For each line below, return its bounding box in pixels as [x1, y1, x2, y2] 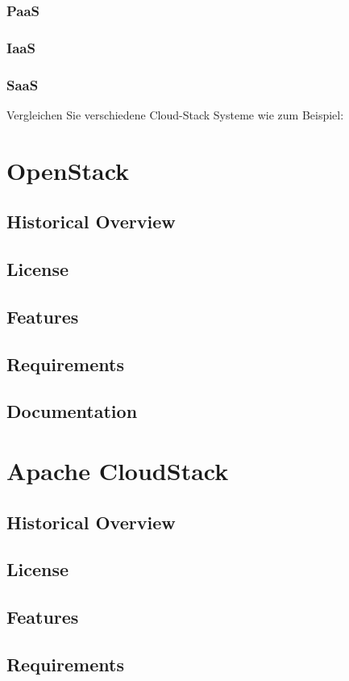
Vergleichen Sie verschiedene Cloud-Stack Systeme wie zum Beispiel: [6, 106, 344, 123]
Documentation [6, 399, 138, 424]
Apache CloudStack [6, 453, 229, 487]
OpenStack [6, 153, 130, 186]
